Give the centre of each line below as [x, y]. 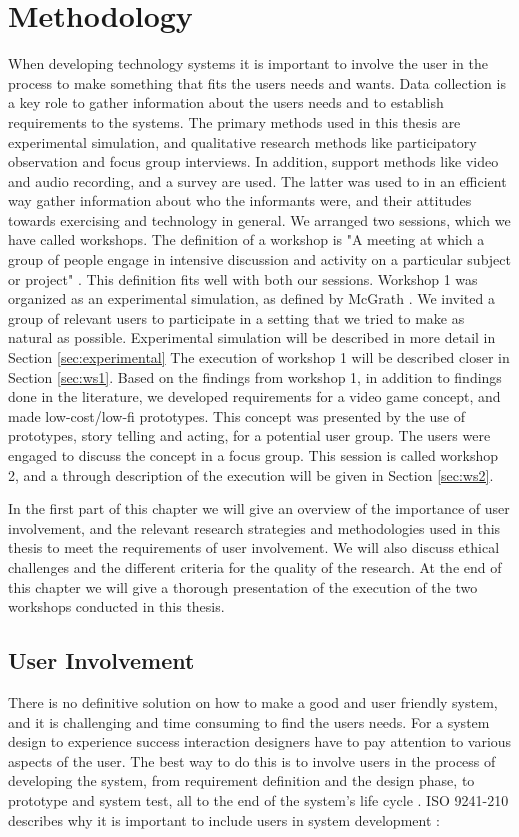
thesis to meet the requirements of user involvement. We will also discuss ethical [254, 547]
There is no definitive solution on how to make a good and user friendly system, [253, 701]
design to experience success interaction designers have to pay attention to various [260, 741]
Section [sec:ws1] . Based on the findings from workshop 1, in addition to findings [255, 376]
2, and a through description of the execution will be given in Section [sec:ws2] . [251, 474]
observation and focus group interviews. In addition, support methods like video [253, 161]
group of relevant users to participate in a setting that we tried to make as [236, 317]
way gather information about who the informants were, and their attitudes [240, 200]
